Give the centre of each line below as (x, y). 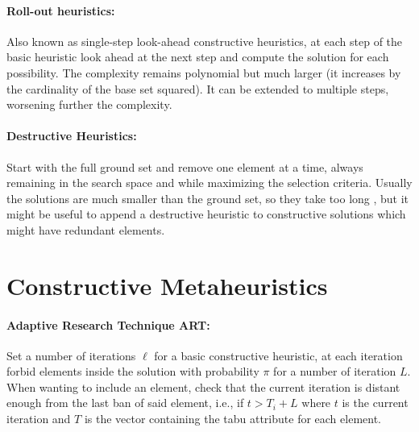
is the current (375, 403)
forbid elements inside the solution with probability (133, 371)
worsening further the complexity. (89, 104)
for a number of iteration (335, 371)
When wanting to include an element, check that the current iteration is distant (203, 386)
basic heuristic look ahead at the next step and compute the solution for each (198, 57)
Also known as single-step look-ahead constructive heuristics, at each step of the (205, 41)
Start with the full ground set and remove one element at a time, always (185, 166)
